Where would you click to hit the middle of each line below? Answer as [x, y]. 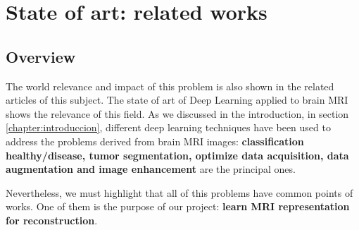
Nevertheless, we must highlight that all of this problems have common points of [179, 192]
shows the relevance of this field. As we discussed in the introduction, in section [177, 113]
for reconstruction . [52, 220]
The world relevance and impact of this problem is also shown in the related [170, 86]
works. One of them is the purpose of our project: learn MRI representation [178, 206]
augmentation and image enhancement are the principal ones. [151, 169]
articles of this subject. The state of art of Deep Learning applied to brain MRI [177, 100]
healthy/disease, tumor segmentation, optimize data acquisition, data [177, 155]
